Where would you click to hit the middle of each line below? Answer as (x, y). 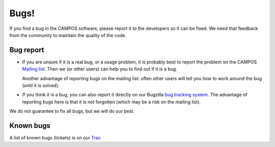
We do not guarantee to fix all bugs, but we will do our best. (72, 111)
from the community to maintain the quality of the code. (68, 35)
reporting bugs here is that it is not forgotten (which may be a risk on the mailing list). (112, 102)
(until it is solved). (41, 86)
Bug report (27, 50)
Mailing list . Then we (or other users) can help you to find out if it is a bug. (100, 69)
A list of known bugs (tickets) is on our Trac (55, 138)
